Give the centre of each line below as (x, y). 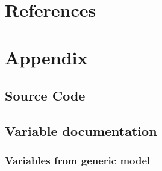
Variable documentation (81, 130)
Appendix (46, 57)
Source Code (45, 95)
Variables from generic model (78, 160)
